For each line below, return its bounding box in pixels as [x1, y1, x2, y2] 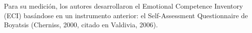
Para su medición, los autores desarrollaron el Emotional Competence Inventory [4, 1, 243, 11]
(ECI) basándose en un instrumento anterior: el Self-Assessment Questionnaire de [4, 10, 248, 20]
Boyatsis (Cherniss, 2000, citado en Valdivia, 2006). [4, 20, 158, 30]
